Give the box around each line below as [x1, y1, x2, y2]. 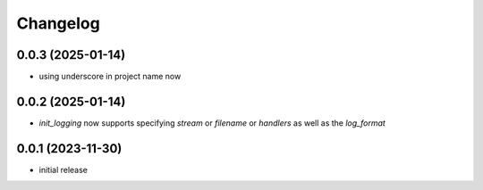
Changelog [16, 13, 100, 33]
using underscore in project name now [38, 71, 182, 82]
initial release [38, 164, 89, 175]
